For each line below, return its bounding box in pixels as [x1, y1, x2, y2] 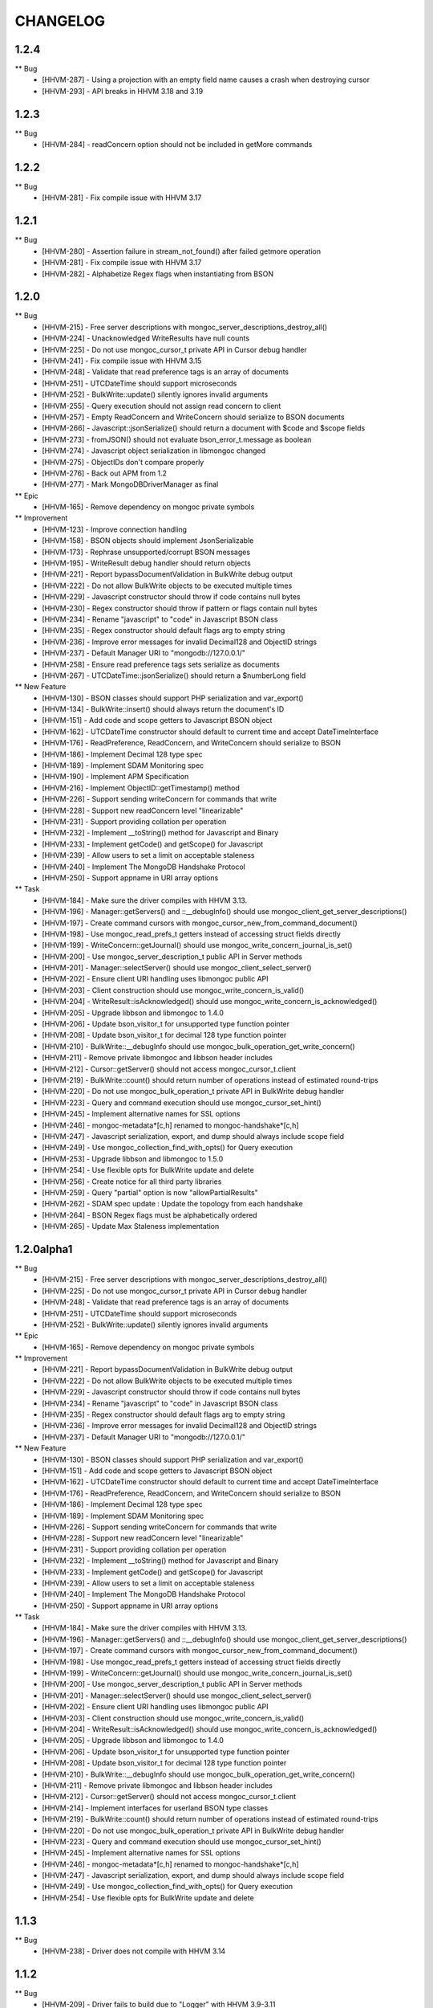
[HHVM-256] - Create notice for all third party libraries [42, 1177, 222, 1186]
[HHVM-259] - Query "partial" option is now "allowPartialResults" [42, 1187, 258, 1197]
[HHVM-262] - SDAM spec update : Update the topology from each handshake [42, 1199, 304, 1209]
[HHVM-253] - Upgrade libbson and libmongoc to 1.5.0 [42, 1153, 224, 1164]
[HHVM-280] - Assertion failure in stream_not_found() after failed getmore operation [42, 246, 321, 256]
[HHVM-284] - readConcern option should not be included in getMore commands [42, 140, 313, 149]
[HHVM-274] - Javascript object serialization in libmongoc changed [42, 446, 266, 455]
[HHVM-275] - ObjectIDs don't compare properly [42, 457, 204, 467]
